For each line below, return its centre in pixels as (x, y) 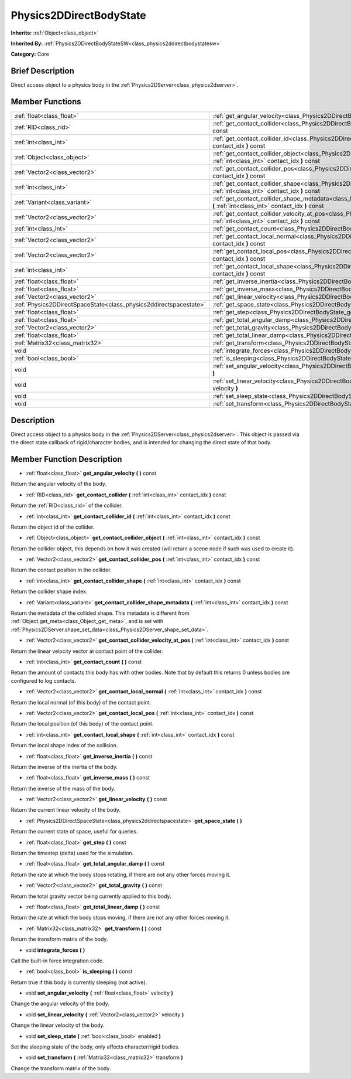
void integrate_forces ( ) (55, 950)
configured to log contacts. (43, 680)
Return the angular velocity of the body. (58, 484)
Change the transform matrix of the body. (61, 1068)
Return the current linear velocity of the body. (66, 810)
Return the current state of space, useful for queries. (74, 832)
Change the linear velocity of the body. (58, 1025)
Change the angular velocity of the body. (60, 1004)
